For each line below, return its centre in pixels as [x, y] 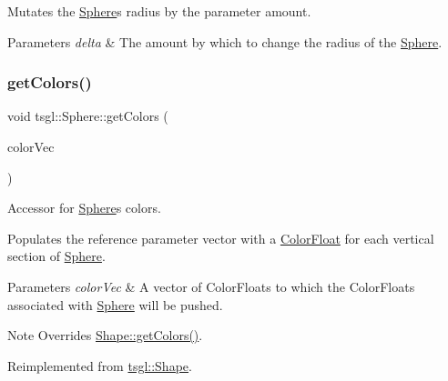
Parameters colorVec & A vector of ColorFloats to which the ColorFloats [211, 286]
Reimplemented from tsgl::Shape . [100, 365]
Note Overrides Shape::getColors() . [105, 335]
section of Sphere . [56, 256]
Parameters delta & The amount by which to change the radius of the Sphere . [225, 41]
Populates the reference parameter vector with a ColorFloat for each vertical [221, 238]
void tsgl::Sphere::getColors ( [88, 116]
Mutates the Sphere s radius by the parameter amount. [159, 11]
